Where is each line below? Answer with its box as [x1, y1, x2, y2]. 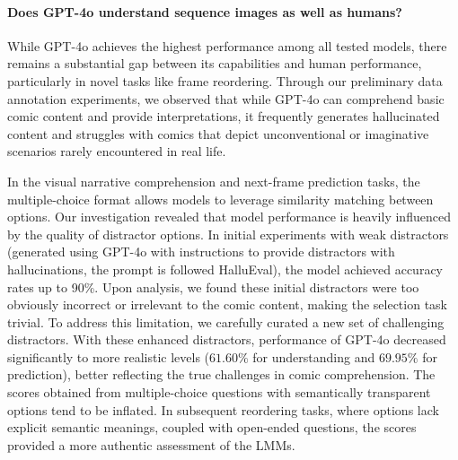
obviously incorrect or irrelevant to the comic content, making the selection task [7, 295, 447, 314]
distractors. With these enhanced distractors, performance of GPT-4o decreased [7, 330, 446, 349]
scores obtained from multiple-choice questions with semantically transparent [7, 383, 431, 402]
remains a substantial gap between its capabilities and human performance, [7, 54, 422, 73]
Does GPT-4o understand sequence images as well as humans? [7, 2, 402, 21]
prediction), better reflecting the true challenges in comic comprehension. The [7, 365, 436, 384]
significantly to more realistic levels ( [7, 347, 210, 366]
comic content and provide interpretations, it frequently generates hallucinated [7, 107, 440, 126]
